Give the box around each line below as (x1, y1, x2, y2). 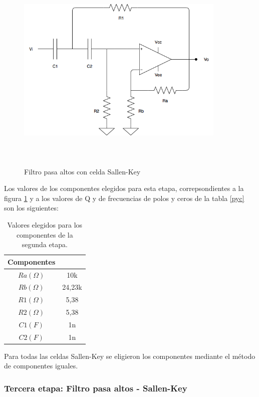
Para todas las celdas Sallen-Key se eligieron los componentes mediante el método (4, 350, 255, 361)
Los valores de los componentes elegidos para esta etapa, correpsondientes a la (4, 183, 244, 193)
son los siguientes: (4, 203, 59, 213)
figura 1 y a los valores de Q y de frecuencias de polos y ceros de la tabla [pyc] (4, 192, 244, 203)
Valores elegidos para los (7, 219, 83, 230)
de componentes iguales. (4, 360, 78, 371)
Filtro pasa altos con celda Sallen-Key (24, 166, 141, 176)
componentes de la (16, 229, 73, 240)
